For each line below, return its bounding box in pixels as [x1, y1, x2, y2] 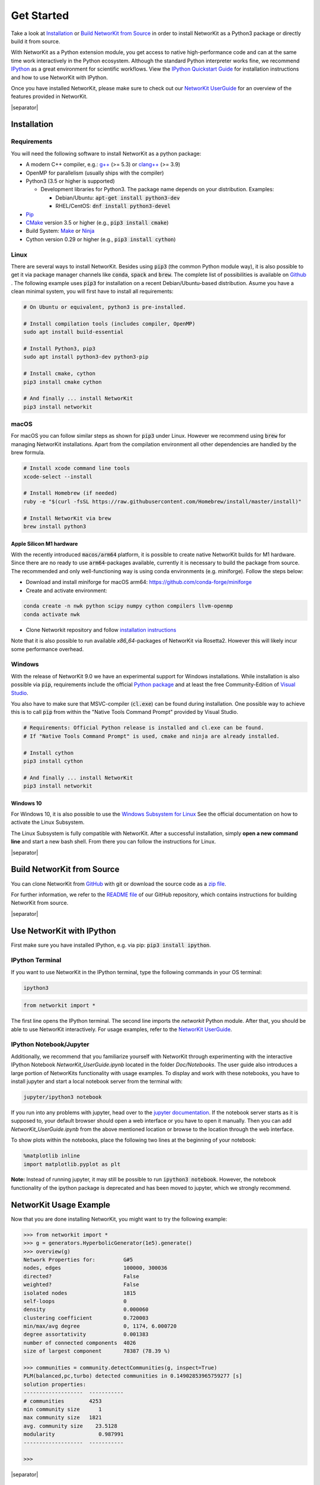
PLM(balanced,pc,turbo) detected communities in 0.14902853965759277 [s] [23, 1373, 242, 1379]
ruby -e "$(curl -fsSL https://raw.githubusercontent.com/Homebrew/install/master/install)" [23, 498, 302, 505]
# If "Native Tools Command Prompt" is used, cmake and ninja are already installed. [23, 732, 280, 740]
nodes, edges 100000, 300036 [23, 1265, 168, 1271]
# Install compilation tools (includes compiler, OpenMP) [23, 320, 196, 327]
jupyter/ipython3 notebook [23, 1094, 102, 1100]
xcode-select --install [23, 473, 93, 480]
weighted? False [23, 1281, 139, 1288]
